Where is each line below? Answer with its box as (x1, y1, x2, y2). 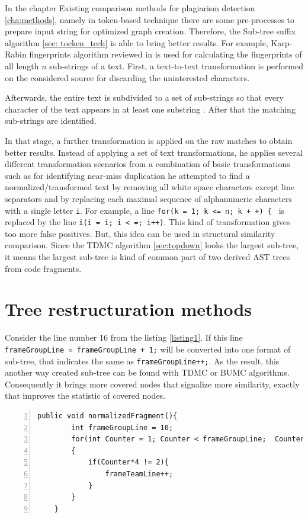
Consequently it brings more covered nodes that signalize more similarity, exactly (5, 377, 300, 390)
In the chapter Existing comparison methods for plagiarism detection (5, 2, 255, 14)
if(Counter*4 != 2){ (88, 458, 169, 467)
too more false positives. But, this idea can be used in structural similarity (5, 227, 275, 239)
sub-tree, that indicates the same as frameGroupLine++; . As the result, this (5, 354, 280, 367)
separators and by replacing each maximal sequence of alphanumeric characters (5, 192, 293, 204)
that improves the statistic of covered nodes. (5, 389, 166, 402)
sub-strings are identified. (5, 114, 97, 127)
